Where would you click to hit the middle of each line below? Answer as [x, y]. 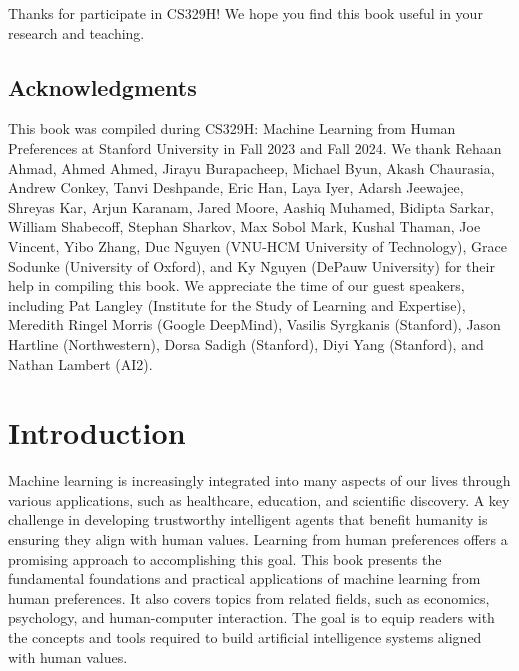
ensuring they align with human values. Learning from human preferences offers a [258, 539]
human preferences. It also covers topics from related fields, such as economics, [249, 597]
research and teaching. [76, 32]
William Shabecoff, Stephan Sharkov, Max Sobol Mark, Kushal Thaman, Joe [244, 226]
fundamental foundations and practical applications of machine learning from [244, 578]
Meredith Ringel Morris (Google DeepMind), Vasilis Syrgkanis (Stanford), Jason [254, 324]
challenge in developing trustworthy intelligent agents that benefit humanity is [248, 519]
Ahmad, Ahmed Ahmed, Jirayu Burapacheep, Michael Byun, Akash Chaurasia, [251, 167]
